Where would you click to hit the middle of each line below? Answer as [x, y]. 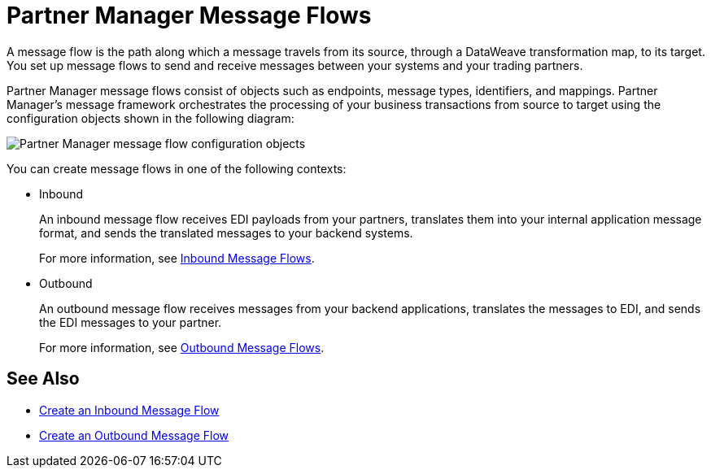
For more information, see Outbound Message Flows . [182, 347]
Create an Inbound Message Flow [129, 410]
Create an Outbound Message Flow [134, 435]
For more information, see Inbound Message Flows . [177, 258]
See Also [43, 379]
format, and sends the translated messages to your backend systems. [226, 233]
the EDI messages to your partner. [131, 322]
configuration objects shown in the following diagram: [150, 118]
